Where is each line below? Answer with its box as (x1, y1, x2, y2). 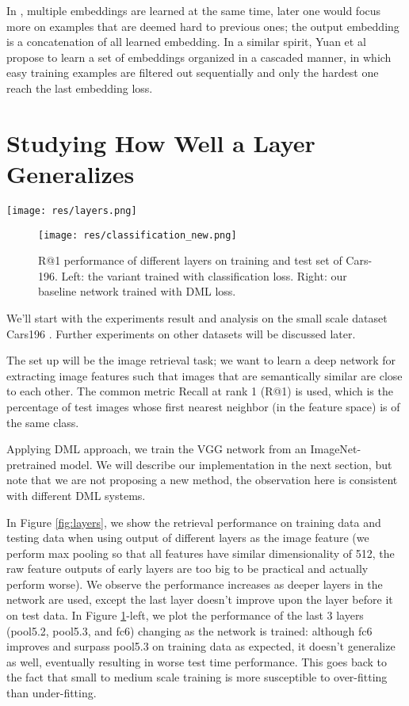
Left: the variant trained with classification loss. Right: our (61, 267, 347, 284)
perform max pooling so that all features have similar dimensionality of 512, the (6, 544, 395, 561)
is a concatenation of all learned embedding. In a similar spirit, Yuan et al (6, 33, 366, 50)
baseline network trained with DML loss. (38, 283, 236, 300)
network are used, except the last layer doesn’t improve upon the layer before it (6, 591, 393, 608)
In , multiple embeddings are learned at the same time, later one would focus (6, 2, 381, 18)
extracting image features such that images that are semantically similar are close (6, 367, 403, 384)
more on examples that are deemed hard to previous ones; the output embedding (6, 17, 399, 34)
